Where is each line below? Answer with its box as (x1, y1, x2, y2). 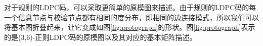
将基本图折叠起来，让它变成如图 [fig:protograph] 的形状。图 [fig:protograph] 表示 (4, 22, 255, 32)
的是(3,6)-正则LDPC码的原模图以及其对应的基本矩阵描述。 (4, 31, 197, 42)
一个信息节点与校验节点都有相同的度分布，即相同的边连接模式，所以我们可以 (4, 12, 259, 22)
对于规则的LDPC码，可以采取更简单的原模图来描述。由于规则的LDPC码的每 (4, 2, 256, 12)
